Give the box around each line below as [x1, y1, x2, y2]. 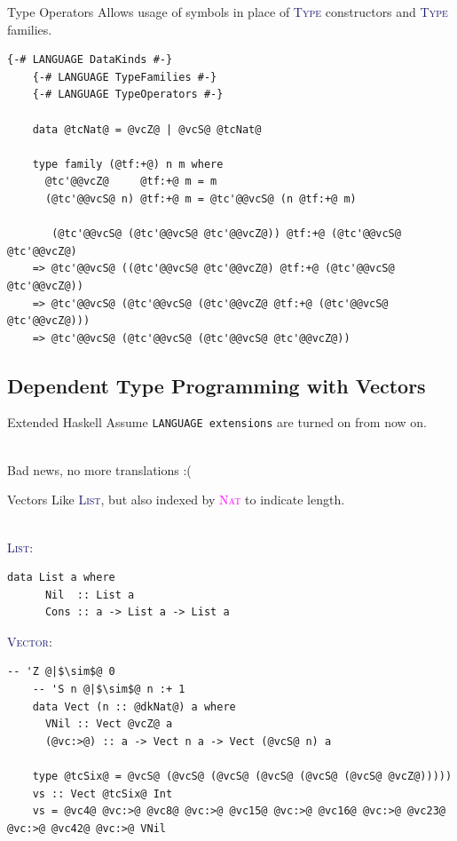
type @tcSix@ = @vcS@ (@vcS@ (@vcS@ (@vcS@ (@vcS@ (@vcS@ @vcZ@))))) [32, 770, 453, 783]
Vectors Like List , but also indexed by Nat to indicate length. [7, 490, 345, 509]
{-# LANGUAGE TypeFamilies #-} [32, 70, 217, 83]
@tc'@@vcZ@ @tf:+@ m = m [44, 175, 217, 188]
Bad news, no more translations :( [7, 460, 192, 479]
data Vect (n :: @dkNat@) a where [32, 700, 236, 713]
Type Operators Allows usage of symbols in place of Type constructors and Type [7, 3, 448, 20]
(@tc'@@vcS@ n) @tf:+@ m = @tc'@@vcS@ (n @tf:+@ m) [44, 192, 357, 205]
